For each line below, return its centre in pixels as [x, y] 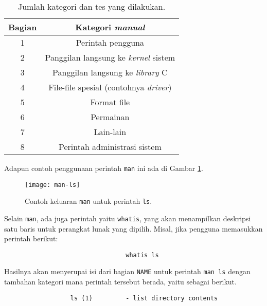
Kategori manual [110, 27]
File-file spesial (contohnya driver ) [110, 87]
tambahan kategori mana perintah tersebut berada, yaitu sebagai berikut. [120, 282]
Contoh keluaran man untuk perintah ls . [88, 201]
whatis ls [142, 255]
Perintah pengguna [110, 42]
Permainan [110, 117]
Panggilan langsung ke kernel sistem [110, 57]
